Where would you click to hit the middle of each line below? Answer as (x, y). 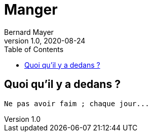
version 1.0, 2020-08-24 (45, 40)
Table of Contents (34, 49)
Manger (31, 10)
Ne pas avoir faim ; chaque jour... (77, 103)
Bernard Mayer (29, 32)
